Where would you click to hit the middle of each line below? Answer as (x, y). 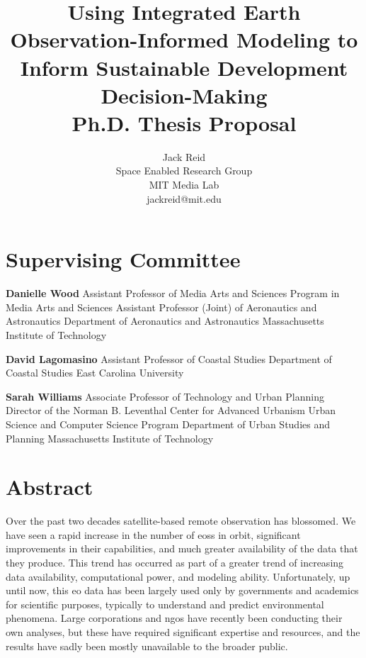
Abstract (50, 487)
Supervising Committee (123, 259)
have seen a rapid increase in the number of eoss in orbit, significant (153, 534)
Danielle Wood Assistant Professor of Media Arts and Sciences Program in (173, 293)
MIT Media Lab (184, 185)
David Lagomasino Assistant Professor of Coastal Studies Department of (169, 358)
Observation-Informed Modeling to (184, 39)
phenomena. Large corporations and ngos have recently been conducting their (174, 618)
